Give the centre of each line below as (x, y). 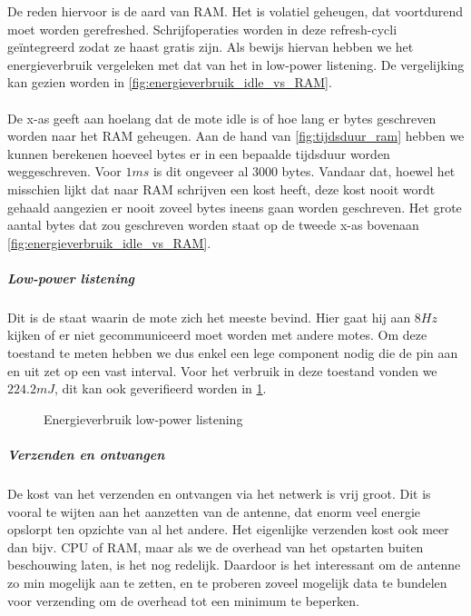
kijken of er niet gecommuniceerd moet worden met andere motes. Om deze (217, 335)
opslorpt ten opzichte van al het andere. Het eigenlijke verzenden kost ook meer (228, 529)
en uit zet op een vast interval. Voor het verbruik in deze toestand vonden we (222, 370)
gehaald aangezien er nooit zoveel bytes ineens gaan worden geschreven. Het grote (235, 207)
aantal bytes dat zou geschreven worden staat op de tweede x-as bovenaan (213, 225)
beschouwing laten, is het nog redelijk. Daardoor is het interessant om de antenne (234, 565)
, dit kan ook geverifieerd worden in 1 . (160, 388)
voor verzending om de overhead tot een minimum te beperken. (183, 600)
